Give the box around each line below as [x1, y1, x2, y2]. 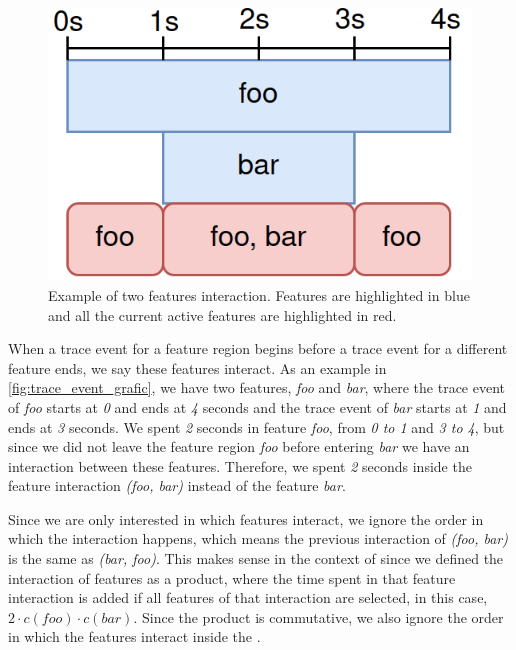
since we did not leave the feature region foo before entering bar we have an [8, 436, 470, 457]
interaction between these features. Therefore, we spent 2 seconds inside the [8, 455, 472, 476]
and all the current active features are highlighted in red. [48, 304, 397, 325]
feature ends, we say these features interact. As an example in [8, 357, 387, 378]
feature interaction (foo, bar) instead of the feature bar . [8, 475, 346, 496]
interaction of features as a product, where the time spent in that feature [8, 567, 456, 588]
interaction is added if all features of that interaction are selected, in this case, [8, 587, 488, 608]
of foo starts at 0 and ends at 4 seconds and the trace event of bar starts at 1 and [8, 396, 507, 417]
